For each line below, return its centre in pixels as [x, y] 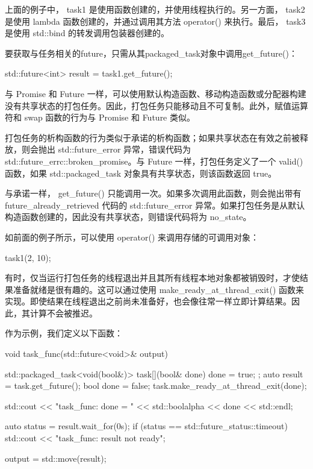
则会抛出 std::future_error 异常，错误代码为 [106, 149]
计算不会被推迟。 [64, 313]
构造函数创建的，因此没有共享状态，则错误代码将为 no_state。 [128, 217]
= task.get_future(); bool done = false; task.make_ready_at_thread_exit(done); [156, 386]
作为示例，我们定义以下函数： [64, 333]
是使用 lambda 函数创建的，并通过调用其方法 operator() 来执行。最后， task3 [155, 21]
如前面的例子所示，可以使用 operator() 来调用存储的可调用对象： [132, 237]
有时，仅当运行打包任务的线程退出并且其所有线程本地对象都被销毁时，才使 [152, 278]
